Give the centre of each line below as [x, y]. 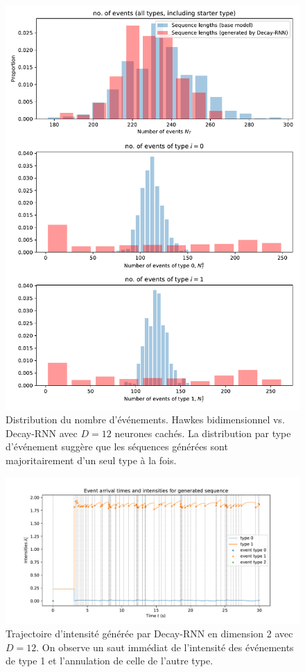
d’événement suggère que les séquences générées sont [117, 446]
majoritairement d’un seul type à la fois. [91, 460]
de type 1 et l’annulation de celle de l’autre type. [110, 661]
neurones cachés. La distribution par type [203, 433]
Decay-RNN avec [42, 433]
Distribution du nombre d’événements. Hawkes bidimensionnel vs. [145, 419]
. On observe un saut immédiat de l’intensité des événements [165, 647]
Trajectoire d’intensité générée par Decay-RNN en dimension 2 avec [149, 634]
